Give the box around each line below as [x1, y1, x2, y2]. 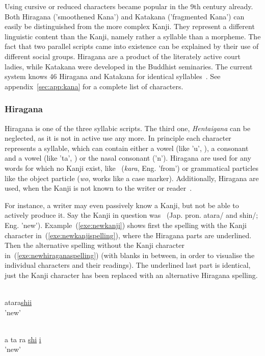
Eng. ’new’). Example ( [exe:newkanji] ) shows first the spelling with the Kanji [5, 219, 247, 230]
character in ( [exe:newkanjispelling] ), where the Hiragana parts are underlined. [5, 230, 252, 240]
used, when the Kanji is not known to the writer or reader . [5, 183, 192, 193]
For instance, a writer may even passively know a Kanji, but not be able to [5, 199, 239, 210]
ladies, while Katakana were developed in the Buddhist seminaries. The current [5, 61, 253, 71]
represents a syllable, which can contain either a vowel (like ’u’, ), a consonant [5, 142, 249, 153]
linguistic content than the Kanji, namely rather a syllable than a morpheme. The [5, 31, 261, 41]
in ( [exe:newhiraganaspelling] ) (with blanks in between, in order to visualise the [5, 249, 255, 260]
